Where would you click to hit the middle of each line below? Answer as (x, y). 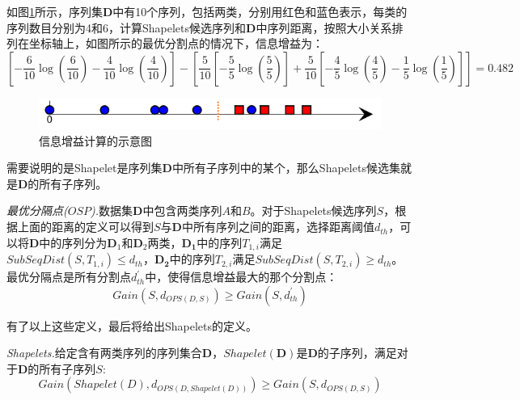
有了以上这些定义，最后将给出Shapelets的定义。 (132, 325)
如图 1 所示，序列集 (55, 11)
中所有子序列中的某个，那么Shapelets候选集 (286, 168)
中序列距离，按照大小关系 (324, 27)
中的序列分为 (73, 242)
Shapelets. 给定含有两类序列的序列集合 (104, 353)
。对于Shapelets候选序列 (313, 211)
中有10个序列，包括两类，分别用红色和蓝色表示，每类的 (260, 11)
